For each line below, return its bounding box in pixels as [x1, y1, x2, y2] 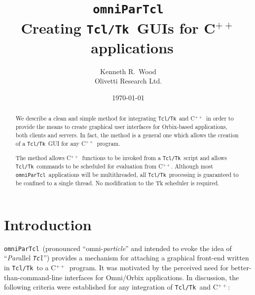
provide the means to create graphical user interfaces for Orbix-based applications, [15, 123, 228, 131]
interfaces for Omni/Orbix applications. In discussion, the [64, 272, 239, 282]
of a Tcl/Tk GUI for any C [15, 139, 86, 147]
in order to [206, 114, 234, 123]
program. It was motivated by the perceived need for [69, 262, 229, 273]
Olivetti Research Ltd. [94, 76, 162, 86]
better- [230, 262, 252, 273]
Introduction [4, 214, 92, 234]
